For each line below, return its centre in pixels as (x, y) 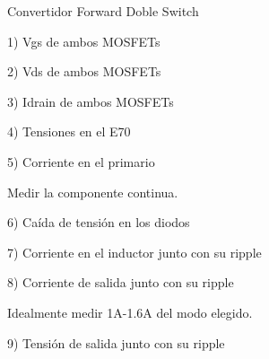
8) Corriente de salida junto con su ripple (121, 282)
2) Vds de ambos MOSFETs (84, 71)
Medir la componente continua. (93, 192)
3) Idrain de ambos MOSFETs (91, 101)
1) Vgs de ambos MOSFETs (84, 41)
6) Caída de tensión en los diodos (99, 222)
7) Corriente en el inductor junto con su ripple (134, 252)
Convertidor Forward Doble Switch (103, 11)
